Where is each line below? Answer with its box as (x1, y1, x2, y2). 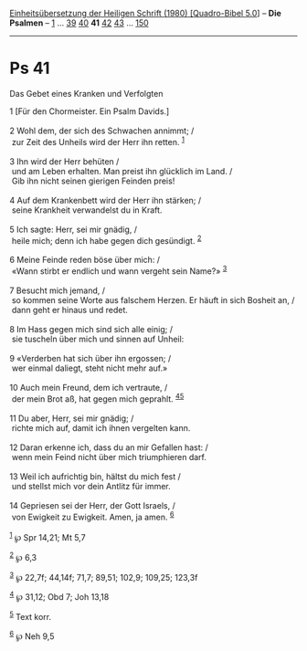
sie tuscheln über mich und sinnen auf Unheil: (11, 333, 185, 344)
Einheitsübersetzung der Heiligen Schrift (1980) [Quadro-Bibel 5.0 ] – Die (9, 8, 281, 18)
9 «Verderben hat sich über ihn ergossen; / (9, 352, 172, 363)
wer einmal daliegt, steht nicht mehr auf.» (11, 362, 168, 373)
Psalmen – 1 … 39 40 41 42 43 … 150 (9, 17, 149, 28)
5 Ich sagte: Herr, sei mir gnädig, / (9, 224, 138, 235)
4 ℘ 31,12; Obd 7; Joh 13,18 (9, 590, 110, 602)
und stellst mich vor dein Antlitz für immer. (11, 480, 171, 491)
